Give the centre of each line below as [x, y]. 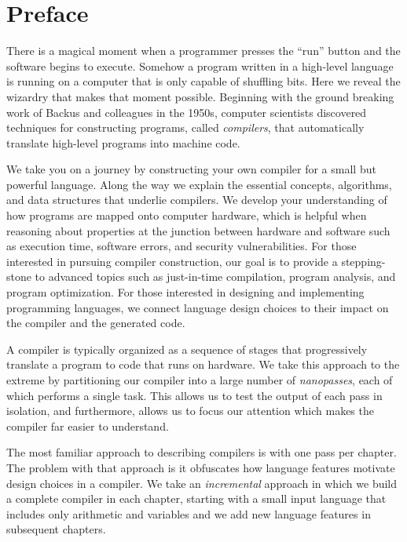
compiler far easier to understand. [88, 426]
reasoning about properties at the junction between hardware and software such [198, 230]
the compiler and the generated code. [96, 323]
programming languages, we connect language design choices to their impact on [198, 307]
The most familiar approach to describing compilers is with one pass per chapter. [202, 452]
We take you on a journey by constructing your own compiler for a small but [191, 169]
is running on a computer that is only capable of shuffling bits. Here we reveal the [203, 81]
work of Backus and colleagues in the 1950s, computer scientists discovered [187, 112]
